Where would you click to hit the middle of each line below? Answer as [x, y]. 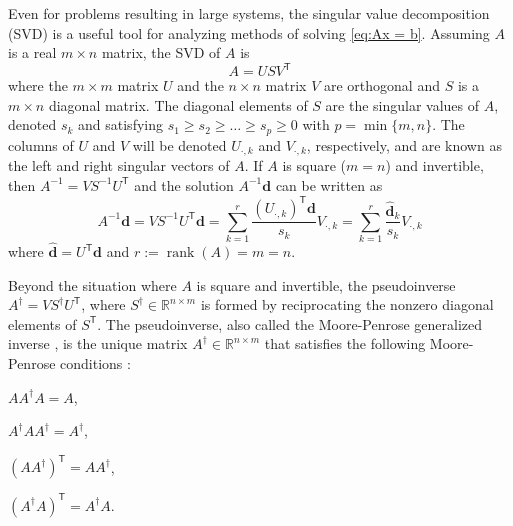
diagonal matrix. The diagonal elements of [178, 104]
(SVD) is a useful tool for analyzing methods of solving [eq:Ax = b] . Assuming [249, 32]
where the [38, 85]
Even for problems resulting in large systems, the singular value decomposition [249, 13]
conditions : [95, 363]
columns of [41, 144]
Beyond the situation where [92, 284]
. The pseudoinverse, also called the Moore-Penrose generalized [290, 323]
